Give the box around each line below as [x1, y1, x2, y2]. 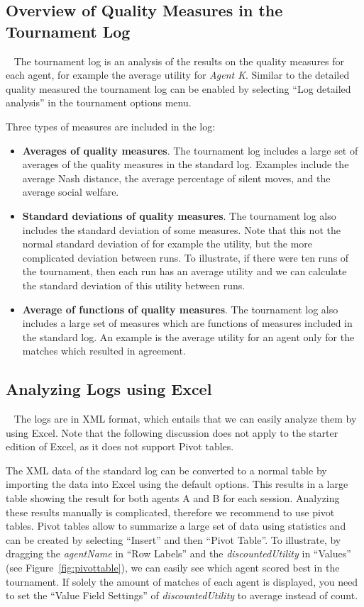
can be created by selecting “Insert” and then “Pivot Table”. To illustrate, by [6, 532, 341, 547]
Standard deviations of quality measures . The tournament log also [22, 208, 336, 223]
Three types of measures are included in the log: [6, 118, 216, 133]
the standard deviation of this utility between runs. [22, 277, 246, 292]
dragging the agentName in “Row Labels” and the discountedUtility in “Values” [6, 546, 351, 561]
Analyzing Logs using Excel [6, 378, 212, 400]
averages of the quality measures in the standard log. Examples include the [22, 157, 349, 172]
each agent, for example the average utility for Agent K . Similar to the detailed [6, 67, 350, 82]
